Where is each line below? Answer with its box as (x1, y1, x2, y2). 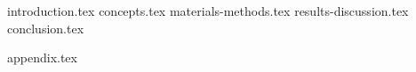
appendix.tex (7, 48, 77, 67)
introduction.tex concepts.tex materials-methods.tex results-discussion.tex (7, 2, 409, 19)
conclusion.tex (7, 18, 84, 37)
